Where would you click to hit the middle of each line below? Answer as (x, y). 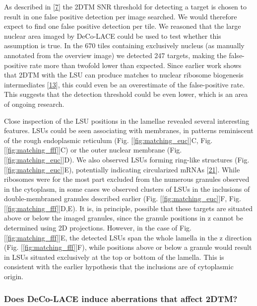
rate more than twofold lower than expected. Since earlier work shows (135, 65)
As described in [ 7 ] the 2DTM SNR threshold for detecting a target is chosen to (125, 6)
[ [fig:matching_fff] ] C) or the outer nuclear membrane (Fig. (93, 150)
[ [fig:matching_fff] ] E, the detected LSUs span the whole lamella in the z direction (128, 237)
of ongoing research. (34, 104)
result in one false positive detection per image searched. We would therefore (121, 16)
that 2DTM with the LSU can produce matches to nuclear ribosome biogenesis (124, 75)
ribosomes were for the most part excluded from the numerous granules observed (127, 179)
